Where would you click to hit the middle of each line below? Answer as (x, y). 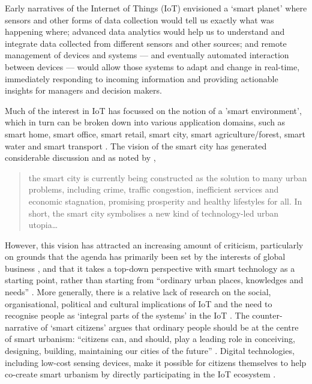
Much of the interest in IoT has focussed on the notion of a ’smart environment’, (153, 110)
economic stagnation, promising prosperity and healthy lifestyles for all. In (165, 201)
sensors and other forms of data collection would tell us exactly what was (139, 19)
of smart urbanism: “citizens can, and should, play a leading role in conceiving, (150, 339)
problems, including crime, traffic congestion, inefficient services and (154, 189)
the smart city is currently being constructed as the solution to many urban (168, 177)
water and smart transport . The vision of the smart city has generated (136, 145)
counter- (267, 315)
